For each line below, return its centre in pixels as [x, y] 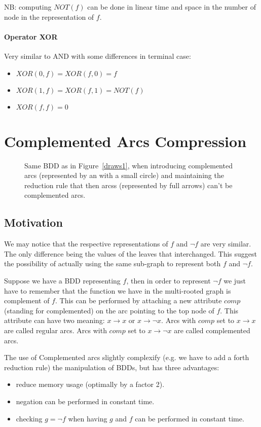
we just [235, 281]
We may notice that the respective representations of [86, 244]
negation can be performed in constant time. [85, 401]
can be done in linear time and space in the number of [172, 7]
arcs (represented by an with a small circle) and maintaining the [124, 175]
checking [29, 418]
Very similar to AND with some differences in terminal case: [98, 56]
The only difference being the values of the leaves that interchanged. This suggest [130, 253]
